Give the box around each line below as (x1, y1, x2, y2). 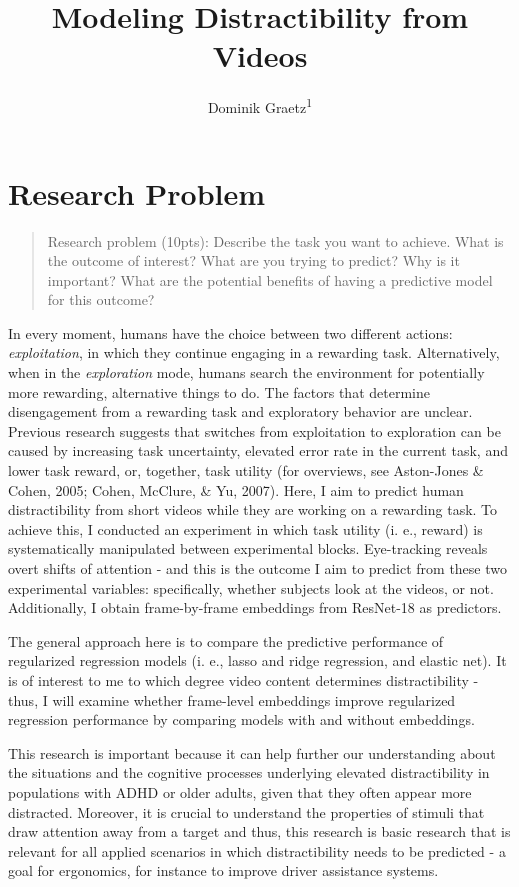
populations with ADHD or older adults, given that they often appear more (8, 781, 472, 802)
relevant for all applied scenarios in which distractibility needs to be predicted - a (8, 840, 506, 861)
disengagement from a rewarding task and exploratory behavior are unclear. (8, 401, 473, 422)
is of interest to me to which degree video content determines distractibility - (8, 669, 479, 690)
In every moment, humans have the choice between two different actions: (8, 322, 453, 343)
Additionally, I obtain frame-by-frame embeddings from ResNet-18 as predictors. (8, 597, 502, 618)
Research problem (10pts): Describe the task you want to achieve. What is (47, 230, 504, 251)
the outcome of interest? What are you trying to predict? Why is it (47, 250, 460, 271)
